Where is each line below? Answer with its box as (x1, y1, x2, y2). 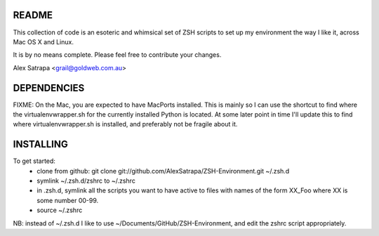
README (13, 9, 53, 21)
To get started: (13, 157, 56, 165)
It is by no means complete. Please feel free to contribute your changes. (13, 51, 222, 59)
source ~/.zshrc (36, 206, 83, 214)
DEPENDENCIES (13, 81, 85, 94)
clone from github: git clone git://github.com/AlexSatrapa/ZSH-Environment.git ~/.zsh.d (36, 166, 290, 175)
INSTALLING (13, 138, 68, 150)
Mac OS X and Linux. (13, 37, 74, 46)
